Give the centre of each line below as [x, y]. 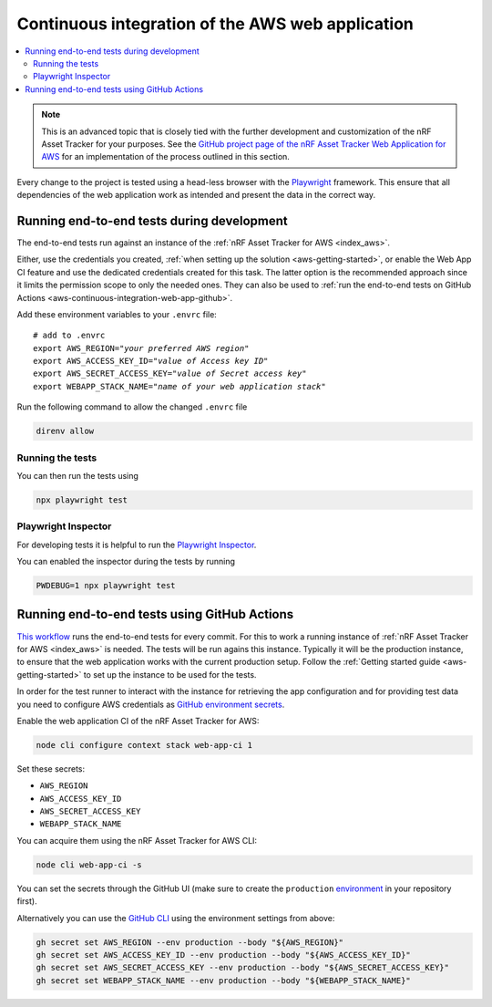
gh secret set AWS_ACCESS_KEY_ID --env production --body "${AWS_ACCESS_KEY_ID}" [224, 955]
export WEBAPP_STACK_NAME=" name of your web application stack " [180, 386]
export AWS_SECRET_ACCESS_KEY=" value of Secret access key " [170, 374]
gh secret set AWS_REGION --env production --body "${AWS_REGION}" [190, 942]
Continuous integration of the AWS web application [215, 24]
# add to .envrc [69, 336]
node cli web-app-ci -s [89, 865]
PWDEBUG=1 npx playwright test [106, 586]
